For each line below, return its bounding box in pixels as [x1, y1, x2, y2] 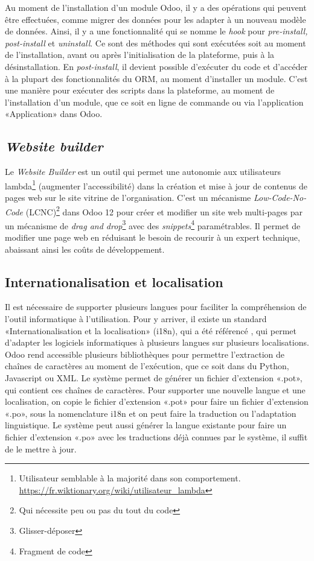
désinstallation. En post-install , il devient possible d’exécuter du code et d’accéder [5, 60, 308, 72]
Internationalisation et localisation [5, 272, 223, 291]
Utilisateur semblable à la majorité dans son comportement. [19, 472, 241, 484]
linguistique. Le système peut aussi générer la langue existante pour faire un [5, 419, 287, 431]
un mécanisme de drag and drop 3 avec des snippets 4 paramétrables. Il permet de [5, 217, 301, 232]
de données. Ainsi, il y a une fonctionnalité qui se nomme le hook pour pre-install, [5, 25, 308, 37]
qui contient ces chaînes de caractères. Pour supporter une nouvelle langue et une [5, 383, 306, 396]
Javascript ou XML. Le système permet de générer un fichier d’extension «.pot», [5, 372, 303, 384]
